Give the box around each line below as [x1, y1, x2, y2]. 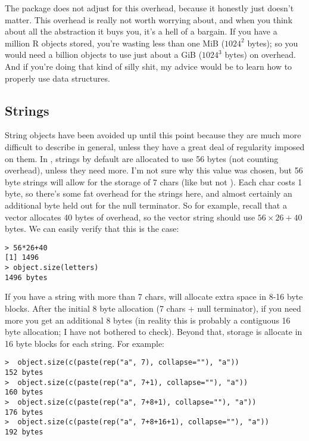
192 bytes [5, 427, 43, 436]
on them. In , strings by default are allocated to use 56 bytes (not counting [5, 152, 279, 164]
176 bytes [5, 408, 43, 417]
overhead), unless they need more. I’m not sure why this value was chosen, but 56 [5, 164, 303, 176]
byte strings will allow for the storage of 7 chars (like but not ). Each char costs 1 [5, 175, 302, 188]
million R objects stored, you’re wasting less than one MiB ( [5, 36, 225, 49]
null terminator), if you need [197, 302, 301, 314]
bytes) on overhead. [224, 48, 296, 61]
